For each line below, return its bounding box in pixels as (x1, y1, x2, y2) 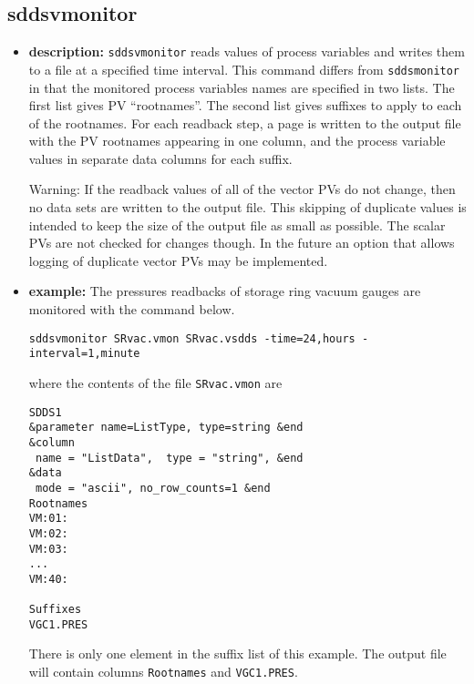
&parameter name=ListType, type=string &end (28, 421, 304, 434)
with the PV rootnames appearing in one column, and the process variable (28, 131, 446, 150)
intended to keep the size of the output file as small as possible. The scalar (28, 215, 446, 234)
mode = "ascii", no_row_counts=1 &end (35, 481, 271, 495)
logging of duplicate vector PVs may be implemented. (28, 250, 328, 270)
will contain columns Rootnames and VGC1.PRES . (28, 662, 298, 681)
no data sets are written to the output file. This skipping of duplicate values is (28, 198, 467, 217)
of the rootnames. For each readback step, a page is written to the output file (28, 113, 461, 132)
